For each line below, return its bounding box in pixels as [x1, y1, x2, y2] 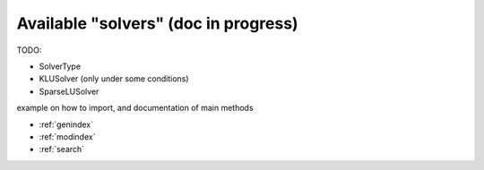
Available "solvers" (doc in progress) [16, 13, 299, 33]
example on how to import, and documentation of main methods [16, 103, 255, 114]
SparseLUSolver [39, 86, 99, 97]
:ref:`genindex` [39, 119, 94, 130]
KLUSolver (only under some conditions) [39, 73, 189, 84]
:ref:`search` [39, 144, 85, 155]
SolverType [39, 61, 81, 72]
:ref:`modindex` [39, 131, 96, 142]
